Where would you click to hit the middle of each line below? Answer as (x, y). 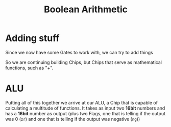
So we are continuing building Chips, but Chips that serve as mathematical (84, 62)
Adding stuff (32, 38)
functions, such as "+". (29, 68)
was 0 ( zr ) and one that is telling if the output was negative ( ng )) (73, 119)
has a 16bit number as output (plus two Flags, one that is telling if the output (86, 113)
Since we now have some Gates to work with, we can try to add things (79, 52)
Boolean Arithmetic (86, 9)
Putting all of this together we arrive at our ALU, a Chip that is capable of (82, 102)
